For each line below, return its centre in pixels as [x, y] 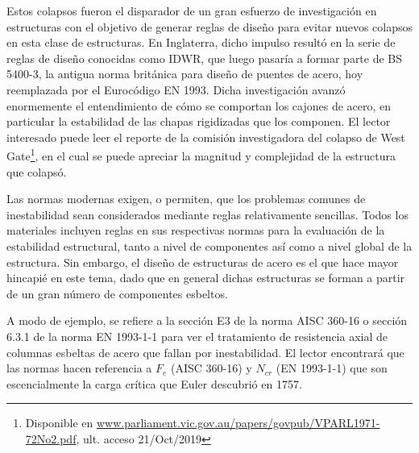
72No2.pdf [51, 438]
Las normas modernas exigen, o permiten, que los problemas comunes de [186, 199]
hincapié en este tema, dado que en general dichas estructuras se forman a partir [206, 278]
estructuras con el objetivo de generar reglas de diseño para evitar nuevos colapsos [209, 26]
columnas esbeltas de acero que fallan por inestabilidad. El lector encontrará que [205, 352]
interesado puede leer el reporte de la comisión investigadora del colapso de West [206, 137]
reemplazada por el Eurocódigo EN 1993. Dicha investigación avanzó [176, 89]
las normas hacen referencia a [79, 368]
